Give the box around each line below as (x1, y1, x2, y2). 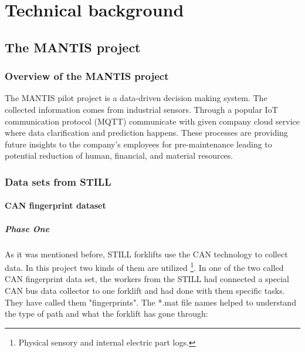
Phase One (5, 222, 50, 234)
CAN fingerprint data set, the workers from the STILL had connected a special (5, 273, 289, 285)
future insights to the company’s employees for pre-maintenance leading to (5, 138, 272, 150)
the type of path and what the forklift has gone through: (5, 307, 208, 320)
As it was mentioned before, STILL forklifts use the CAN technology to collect (5, 247, 288, 260)
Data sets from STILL (5, 174, 111, 189)
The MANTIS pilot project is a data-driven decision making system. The (5, 92, 267, 104)
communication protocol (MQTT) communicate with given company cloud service (5, 115, 300, 127)
